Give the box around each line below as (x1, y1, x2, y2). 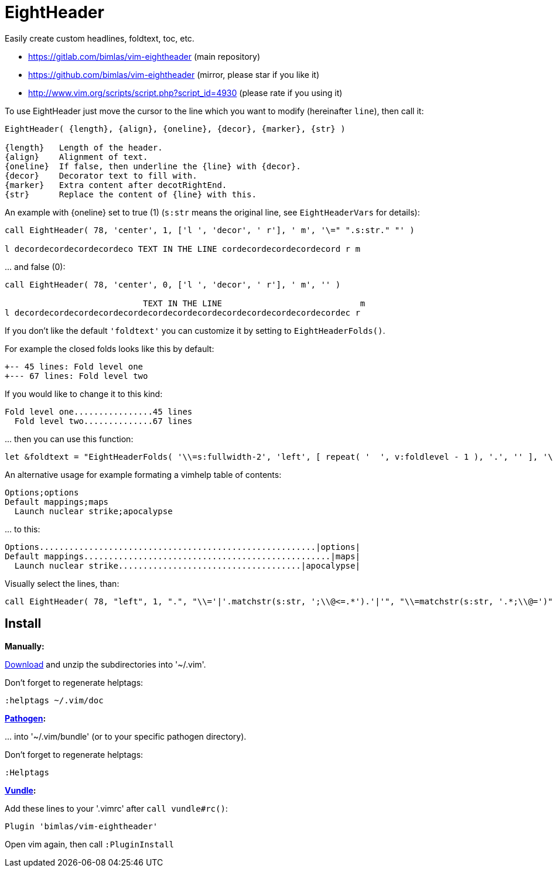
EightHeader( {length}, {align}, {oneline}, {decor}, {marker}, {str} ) (5, 124, 346, 134)
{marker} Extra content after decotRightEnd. (5, 180, 227, 190)
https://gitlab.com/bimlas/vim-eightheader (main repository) (28, 51, 260, 61)
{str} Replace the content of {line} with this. (5, 189, 257, 199)
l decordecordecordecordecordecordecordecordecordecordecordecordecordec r (5, 307, 360, 317)
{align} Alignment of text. (5, 152, 148, 162)
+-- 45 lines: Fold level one (5, 361, 144, 371)
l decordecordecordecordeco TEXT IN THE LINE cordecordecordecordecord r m (5, 244, 360, 254)
